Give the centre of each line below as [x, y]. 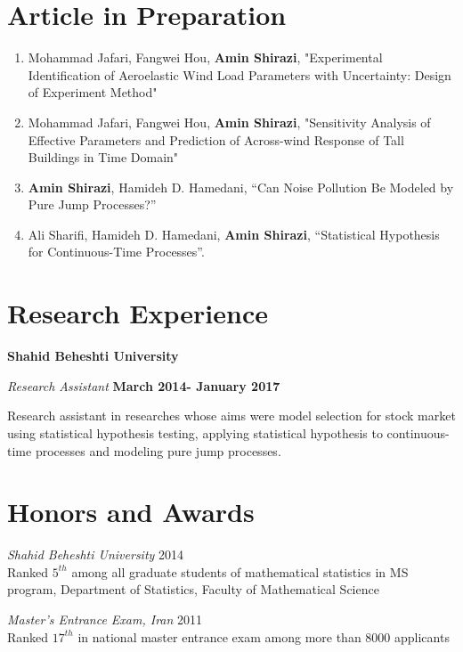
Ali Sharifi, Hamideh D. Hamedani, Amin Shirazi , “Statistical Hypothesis [234, 234]
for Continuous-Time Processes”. [116, 252]
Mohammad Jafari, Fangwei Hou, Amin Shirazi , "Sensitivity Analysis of [229, 122]
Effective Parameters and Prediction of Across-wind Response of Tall [216, 139]
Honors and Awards [131, 512]
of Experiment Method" [93, 92]
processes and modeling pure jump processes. [158, 450]
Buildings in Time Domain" [103, 157]
